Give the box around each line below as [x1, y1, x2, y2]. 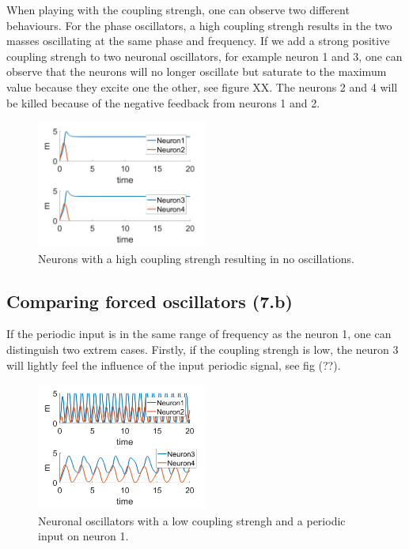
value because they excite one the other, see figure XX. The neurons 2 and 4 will [6, 78, 398, 95]
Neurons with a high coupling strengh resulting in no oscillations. [38, 250, 354, 266]
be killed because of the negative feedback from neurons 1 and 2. [6, 94, 320, 111]
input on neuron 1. [38, 528, 129, 544]
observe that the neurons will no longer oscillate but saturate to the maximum [6, 63, 387, 80]
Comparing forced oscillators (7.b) [6, 288, 293, 313]
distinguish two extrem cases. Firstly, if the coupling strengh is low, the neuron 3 [6, 341, 399, 358]
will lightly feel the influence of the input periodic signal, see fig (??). [6, 356, 341, 373]
